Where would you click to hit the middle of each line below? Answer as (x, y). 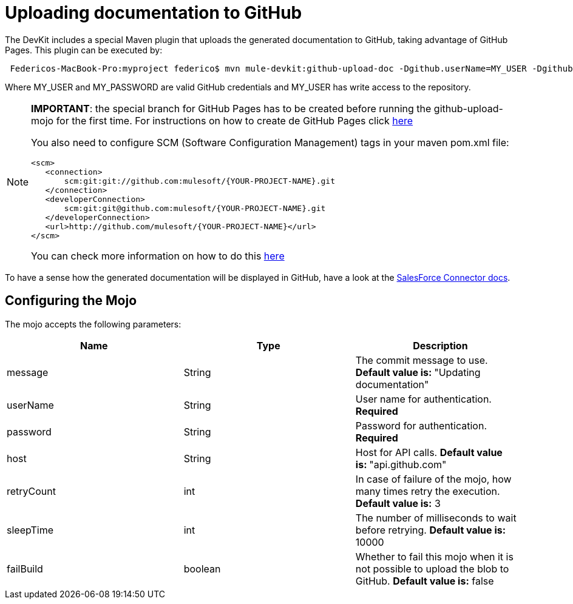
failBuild (25, 569)
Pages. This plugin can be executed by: (84, 50)
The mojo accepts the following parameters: (93, 324)
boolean (202, 569)
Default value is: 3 (398, 503)
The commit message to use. (422, 360)
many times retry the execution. (428, 491)
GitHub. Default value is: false (425, 581)
